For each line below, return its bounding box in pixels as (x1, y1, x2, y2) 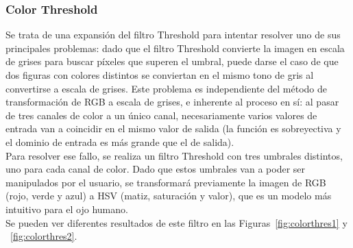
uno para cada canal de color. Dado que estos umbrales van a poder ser (5, 162, 306, 176)
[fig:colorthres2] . (10, 229, 77, 243)
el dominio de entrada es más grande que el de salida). (5, 134, 234, 149)
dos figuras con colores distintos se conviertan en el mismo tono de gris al (5, 68, 314, 82)
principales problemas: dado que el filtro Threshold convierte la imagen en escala (5, 40, 345, 55)
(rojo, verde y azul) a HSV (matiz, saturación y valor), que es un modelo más (5, 188, 332, 203)
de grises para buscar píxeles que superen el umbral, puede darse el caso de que (5, 54, 339, 69)
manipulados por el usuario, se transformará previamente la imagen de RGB (5, 175, 326, 189)
